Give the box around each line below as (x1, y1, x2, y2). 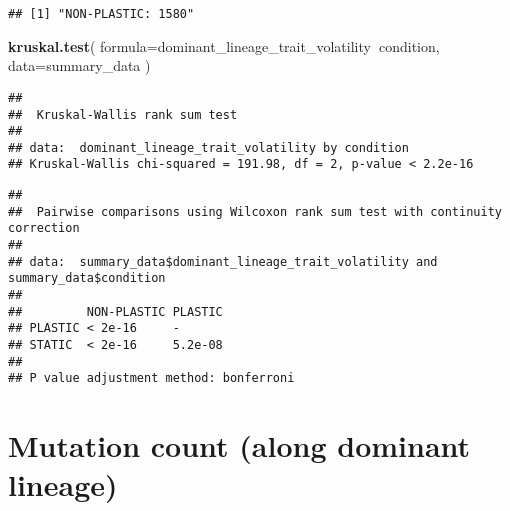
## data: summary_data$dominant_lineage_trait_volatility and (8, 254, 438, 269)
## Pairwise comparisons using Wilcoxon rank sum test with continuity (8, 204, 502, 219)
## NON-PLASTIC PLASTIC (8, 304, 223, 319)
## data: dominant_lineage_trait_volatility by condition (8, 140, 409, 155)
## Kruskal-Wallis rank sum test (8, 107, 238, 122)
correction (8, 221, 80, 236)
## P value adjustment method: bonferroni (8, 371, 295, 386)
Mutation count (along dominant (8, 425, 471, 466)
